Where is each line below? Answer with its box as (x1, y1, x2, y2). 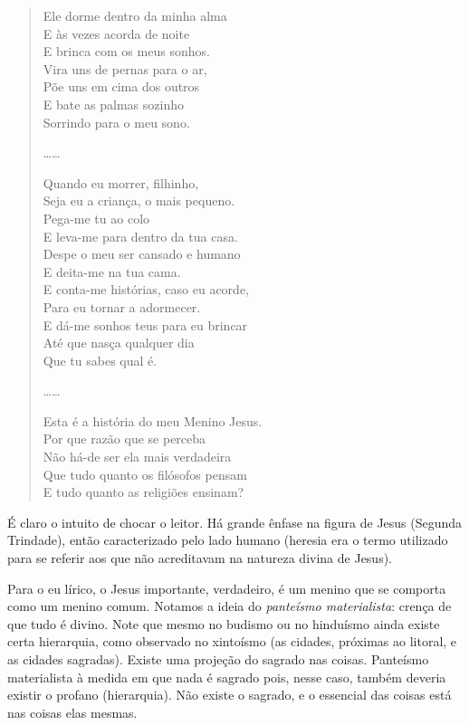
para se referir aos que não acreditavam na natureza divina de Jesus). (7, 549, 392, 568)
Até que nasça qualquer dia (43, 333, 195, 352)
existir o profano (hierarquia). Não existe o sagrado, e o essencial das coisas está (7, 685, 452, 704)
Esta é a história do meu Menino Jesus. (43, 411, 263, 430)
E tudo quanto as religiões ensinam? (43, 482, 244, 501)
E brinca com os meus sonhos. (43, 42, 210, 61)
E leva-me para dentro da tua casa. (43, 226, 238, 245)
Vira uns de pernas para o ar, (43, 59, 207, 78)
